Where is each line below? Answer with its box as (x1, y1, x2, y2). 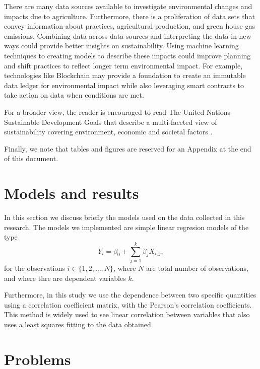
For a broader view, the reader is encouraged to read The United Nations (4, 106, 231, 117)
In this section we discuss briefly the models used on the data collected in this (4, 212, 245, 223)
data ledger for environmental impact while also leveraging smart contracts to (4, 80, 244, 90)
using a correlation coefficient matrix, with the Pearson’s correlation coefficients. (4, 299, 252, 310)
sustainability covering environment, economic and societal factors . (4, 126, 213, 137)
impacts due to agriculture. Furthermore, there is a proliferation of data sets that (4, 11, 255, 21)
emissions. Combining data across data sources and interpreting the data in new (4, 30, 251, 41)
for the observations (4, 262, 65, 273)
